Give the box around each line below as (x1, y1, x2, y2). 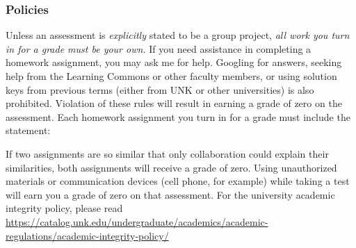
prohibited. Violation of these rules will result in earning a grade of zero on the (6, 96, 342, 110)
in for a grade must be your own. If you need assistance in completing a (6, 41, 311, 56)
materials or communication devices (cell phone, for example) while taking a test (6, 174, 350, 188)
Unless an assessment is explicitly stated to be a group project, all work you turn (6, 28, 350, 42)
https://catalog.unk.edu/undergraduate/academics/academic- (6, 214, 268, 229)
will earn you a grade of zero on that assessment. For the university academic (6, 187, 335, 201)
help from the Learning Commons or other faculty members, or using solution (6, 69, 337, 83)
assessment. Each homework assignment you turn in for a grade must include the (6, 109, 350, 124)
